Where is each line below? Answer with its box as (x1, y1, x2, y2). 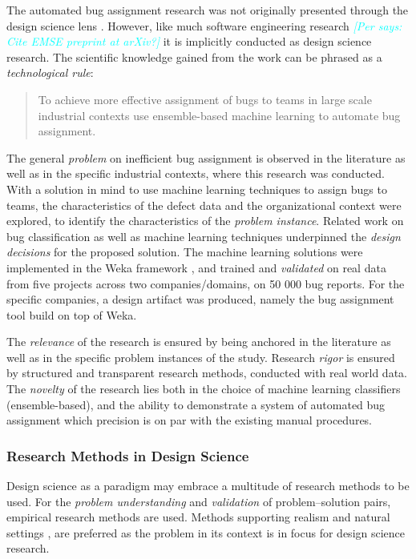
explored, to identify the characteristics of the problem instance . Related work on (6, 212, 404, 229)
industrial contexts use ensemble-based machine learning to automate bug (38, 107, 401, 123)
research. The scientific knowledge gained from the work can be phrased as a (6, 48, 382, 65)
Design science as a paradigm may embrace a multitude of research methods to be (6, 477, 410, 494)
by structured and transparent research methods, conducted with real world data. (6, 364, 407, 381)
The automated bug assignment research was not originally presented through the (6, 2, 409, 18)
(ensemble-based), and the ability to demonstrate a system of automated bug (6, 396, 386, 412)
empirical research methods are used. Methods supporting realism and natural (6, 509, 390, 525)
